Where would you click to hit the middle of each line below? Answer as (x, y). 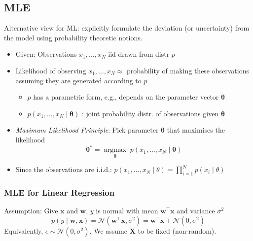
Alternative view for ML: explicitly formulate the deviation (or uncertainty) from (127, 28)
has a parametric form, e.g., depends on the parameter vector (126, 97)
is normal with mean (127, 211)
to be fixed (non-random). (177, 230)
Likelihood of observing (51, 70)
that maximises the (196, 130)
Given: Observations (46, 54)
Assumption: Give (31, 211)
